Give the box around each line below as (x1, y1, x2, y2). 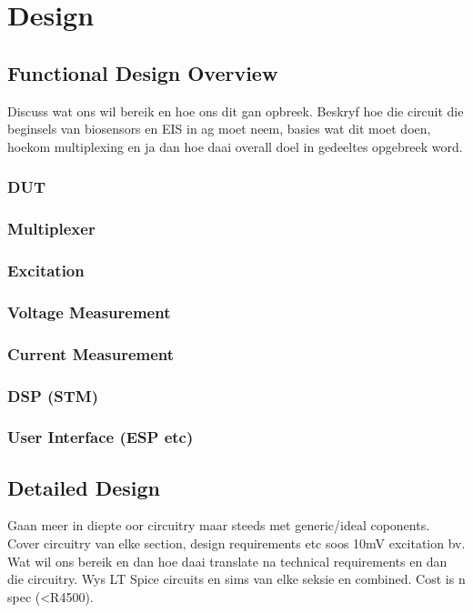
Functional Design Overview (7, 58, 278, 86)
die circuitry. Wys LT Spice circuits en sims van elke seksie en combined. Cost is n (7, 569, 466, 588)
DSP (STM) (7, 384, 99, 407)
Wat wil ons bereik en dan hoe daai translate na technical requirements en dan (7, 551, 448, 570)
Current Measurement (7, 342, 175, 365)
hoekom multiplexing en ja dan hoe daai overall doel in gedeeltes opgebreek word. (7, 136, 463, 156)
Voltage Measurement (7, 300, 171, 323)
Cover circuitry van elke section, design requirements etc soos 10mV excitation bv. (7, 534, 466, 553)
